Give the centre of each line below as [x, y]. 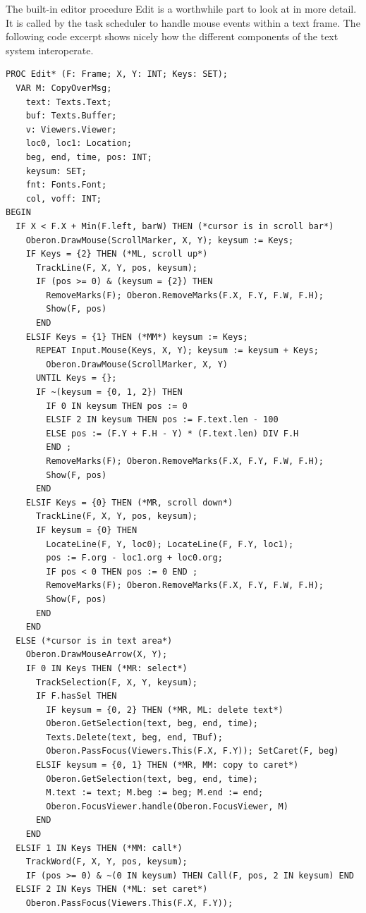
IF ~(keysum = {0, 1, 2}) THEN [109, 392]
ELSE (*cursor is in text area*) [94, 641]
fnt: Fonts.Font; [66, 185]
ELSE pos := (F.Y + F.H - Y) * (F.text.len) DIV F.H [172, 433]
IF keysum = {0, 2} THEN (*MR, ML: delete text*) [165, 710]
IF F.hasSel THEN [76, 696]
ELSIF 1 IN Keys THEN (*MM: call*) [99, 848]
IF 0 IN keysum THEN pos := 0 [117, 406]
